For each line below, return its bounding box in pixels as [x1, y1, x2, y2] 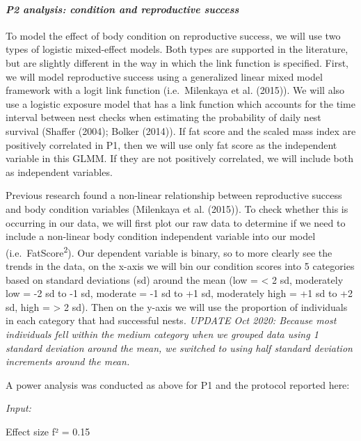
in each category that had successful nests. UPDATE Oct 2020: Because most [6, 313, 337, 328]
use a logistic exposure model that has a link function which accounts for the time [6, 96, 355, 111]
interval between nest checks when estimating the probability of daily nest [6, 110, 321, 125]
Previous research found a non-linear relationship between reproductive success [6, 188, 342, 202]
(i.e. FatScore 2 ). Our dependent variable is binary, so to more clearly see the [6, 243, 332, 259]
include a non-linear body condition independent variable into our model [6, 229, 316, 243]
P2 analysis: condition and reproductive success [6, 1, 239, 16]
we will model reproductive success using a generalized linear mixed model [6, 69, 323, 83]
